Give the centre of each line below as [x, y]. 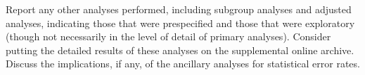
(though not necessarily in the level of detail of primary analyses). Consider [168, 36]
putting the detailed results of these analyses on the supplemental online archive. [180, 50]
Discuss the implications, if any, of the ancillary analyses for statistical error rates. [183, 64]
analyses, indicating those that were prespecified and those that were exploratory [180, 23]
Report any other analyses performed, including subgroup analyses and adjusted [179, 9]
